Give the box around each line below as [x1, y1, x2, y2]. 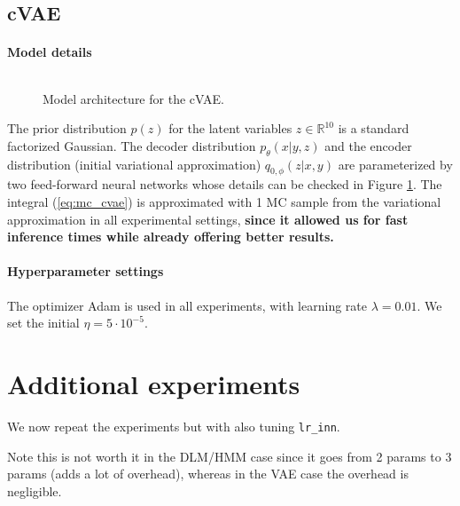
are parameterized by [338, 154, 453, 173]
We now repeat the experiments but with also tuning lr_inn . [7, 416, 340, 435]
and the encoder [324, 136, 412, 154]
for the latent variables [168, 119, 292, 138]
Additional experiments [7, 365, 300, 401]
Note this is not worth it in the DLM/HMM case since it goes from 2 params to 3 [7, 447, 452, 465]
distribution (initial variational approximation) [7, 154, 261, 173]
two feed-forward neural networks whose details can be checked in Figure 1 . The [7, 175, 442, 194]
